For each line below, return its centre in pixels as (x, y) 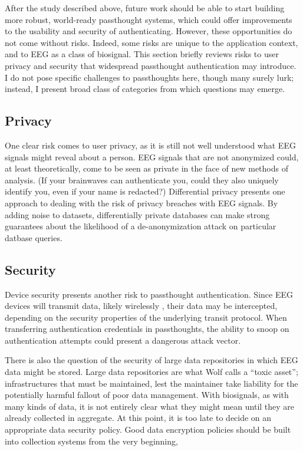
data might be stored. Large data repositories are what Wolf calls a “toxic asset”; (151, 372)
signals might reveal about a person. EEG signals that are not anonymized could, (152, 157)
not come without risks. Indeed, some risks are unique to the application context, (151, 42)
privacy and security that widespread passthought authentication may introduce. (151, 65)
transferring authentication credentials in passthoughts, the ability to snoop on (147, 329)
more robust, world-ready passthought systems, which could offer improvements (149, 19)
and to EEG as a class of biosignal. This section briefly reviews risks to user (142, 54)
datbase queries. (34, 237)
